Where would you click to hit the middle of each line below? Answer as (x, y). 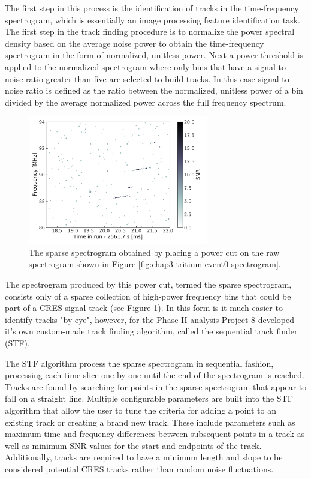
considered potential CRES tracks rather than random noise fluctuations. (139, 468)
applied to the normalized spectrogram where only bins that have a (129, 66)
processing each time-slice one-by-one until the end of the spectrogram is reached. (155, 375)
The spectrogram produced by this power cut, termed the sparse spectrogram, (148, 284)
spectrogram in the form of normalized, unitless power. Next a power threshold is (154, 55)
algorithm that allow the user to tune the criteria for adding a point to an (141, 410)
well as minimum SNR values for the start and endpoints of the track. (133, 445)
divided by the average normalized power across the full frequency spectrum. (146, 102)
